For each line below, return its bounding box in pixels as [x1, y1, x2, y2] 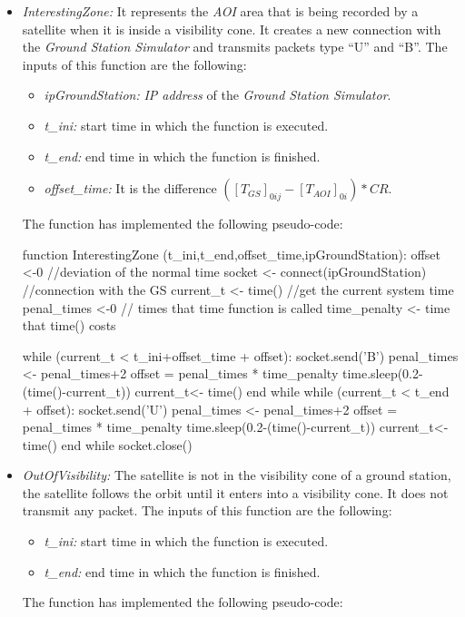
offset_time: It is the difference [44, 179, 217, 198]
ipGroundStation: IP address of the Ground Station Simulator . [44, 85, 391, 104]
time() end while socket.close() [22, 435, 193, 454]
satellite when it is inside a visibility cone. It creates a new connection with [22, 19, 441, 38]
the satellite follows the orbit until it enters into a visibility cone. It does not [22, 483, 449, 502]
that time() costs [22, 316, 116, 335]
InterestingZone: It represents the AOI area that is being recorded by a [22, 2, 419, 20]
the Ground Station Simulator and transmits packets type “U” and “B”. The [22, 37, 448, 56]
